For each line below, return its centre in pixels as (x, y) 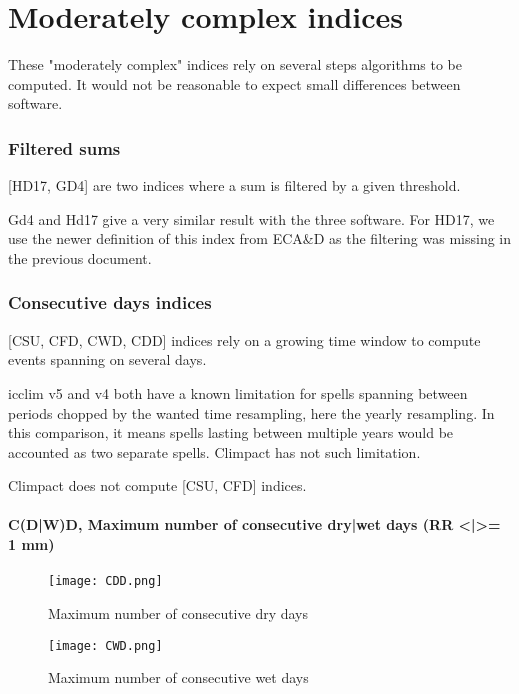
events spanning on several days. (107, 359)
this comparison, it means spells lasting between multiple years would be (231, 432)
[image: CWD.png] (105, 645)
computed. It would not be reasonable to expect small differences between (234, 83)
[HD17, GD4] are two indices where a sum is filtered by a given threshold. (234, 185)
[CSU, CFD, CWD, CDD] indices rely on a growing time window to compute (244, 339)
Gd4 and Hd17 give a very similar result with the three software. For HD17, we (251, 218)
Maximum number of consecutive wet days (178, 677)
